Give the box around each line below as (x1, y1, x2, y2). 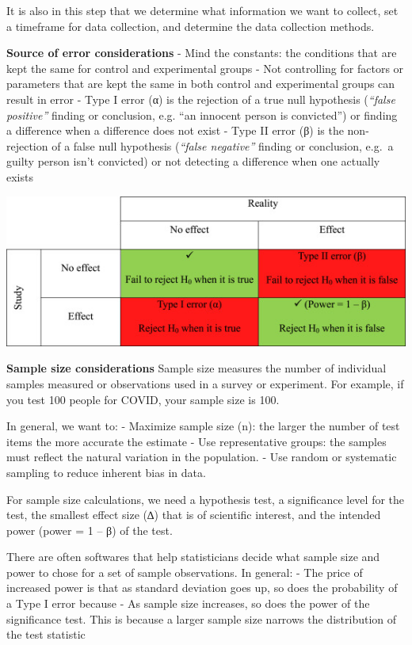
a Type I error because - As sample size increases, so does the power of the (6, 595, 370, 612)
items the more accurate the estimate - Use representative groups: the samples (6, 433, 387, 449)
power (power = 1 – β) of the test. (6, 521, 173, 538)
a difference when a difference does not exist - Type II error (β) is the (6, 122, 344, 139)
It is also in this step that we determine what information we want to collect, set (6, 2, 399, 18)
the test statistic (6, 626, 86, 643)
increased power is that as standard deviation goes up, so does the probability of (6, 579, 398, 596)
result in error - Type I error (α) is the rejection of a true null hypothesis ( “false (6, 90, 395, 107)
